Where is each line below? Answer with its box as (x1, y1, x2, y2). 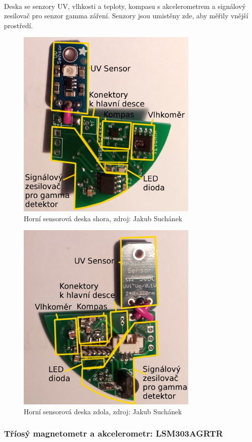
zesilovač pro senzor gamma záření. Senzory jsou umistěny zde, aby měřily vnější (4, 10, 249, 21)
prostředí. (4, 20, 33, 30)
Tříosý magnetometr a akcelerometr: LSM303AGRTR (4, 427, 223, 440)
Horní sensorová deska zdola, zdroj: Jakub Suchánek (24, 406, 182, 416)
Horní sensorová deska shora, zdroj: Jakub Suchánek (24, 213, 182, 223)
